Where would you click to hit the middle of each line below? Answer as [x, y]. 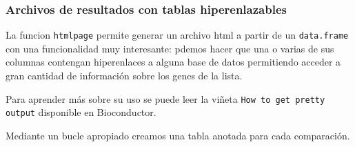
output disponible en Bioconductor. [81, 112]
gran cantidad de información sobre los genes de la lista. [124, 76]
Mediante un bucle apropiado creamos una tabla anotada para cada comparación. [178, 135]
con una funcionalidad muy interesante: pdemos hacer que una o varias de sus [170, 48]
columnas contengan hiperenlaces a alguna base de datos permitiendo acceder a [173, 62]
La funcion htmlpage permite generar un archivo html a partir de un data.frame [177, 35]
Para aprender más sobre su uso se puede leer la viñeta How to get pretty [165, 98]
